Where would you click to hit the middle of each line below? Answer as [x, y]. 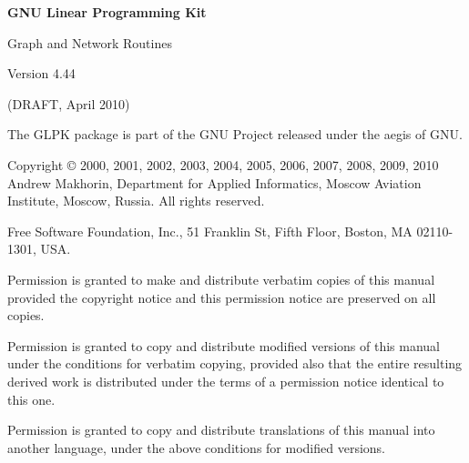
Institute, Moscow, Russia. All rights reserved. [136, 201]
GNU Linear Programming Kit [107, 12]
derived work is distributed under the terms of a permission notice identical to [226, 381]
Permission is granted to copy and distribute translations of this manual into [221, 430]
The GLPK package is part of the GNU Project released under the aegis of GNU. [235, 134]
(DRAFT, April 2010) [69, 103]
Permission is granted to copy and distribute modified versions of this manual [224, 345]
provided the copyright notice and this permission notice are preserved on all [222, 297]
